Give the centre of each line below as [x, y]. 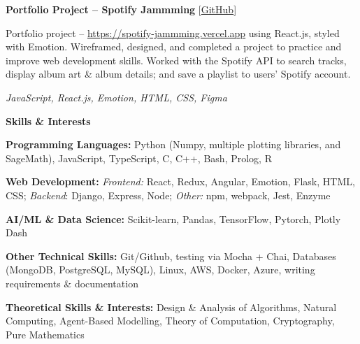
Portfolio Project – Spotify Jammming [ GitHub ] [121, 9]
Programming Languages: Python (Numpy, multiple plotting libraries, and [173, 144]
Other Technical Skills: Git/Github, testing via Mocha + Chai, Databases [171, 256]
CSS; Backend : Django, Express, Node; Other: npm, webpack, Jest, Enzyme [168, 195]
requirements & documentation [72, 283]
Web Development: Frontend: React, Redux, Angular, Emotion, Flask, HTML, [180, 181]
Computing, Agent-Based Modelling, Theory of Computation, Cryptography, [170, 321]
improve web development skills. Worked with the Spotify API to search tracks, [176, 60]
